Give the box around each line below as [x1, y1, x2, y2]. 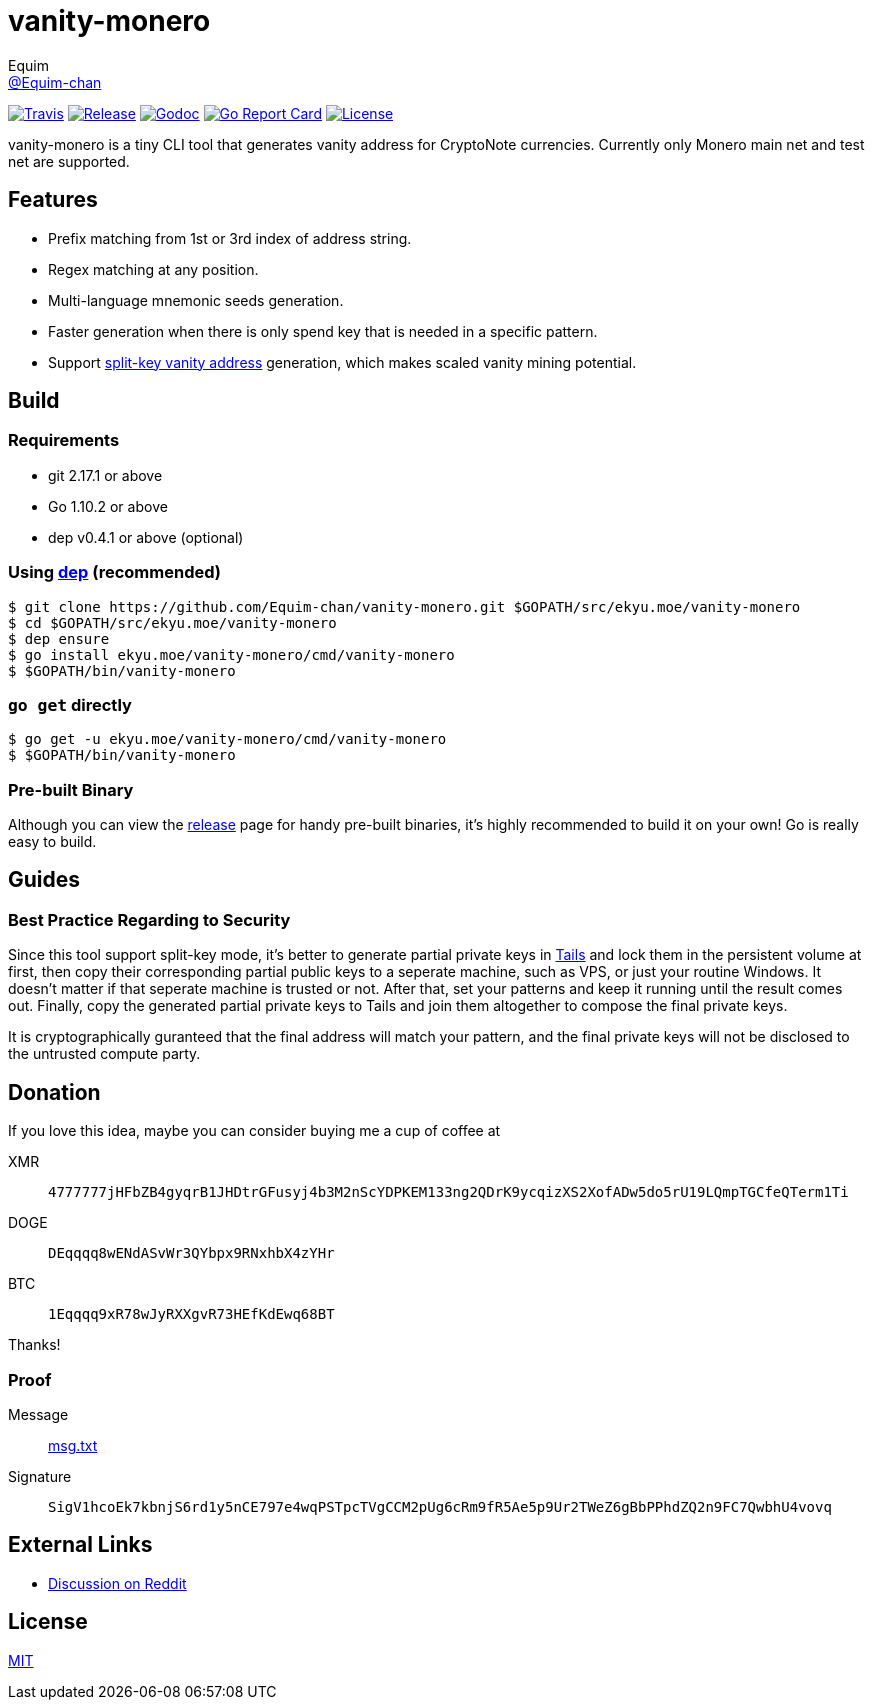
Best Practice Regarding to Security [8, 909, 291, 930]
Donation [8, 1079, 101, 1105]
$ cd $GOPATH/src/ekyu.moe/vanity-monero [8, 614, 337, 631]
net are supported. [8, 152, 130, 170]
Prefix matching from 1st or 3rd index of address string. [48, 229, 412, 247]
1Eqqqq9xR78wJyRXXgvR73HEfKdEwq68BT [48, 1306, 335, 1323]
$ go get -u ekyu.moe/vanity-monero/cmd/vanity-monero [8, 731, 447, 748]
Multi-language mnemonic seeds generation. [48, 291, 344, 309]
